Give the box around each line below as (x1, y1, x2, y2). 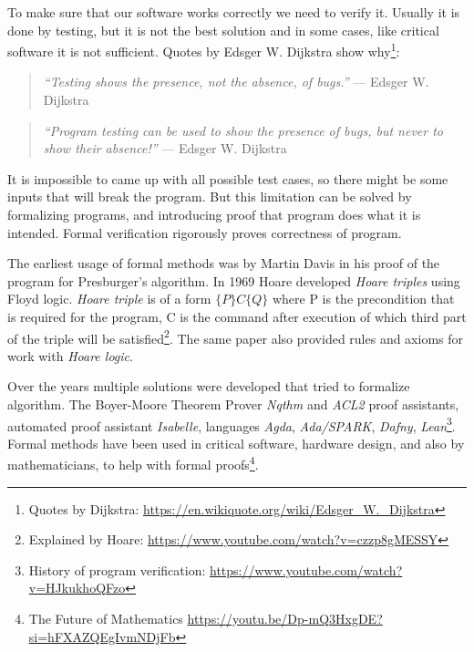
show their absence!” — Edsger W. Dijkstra (43, 139, 287, 158)
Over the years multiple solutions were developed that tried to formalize (7, 377, 410, 396)
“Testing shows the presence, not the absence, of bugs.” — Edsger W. (43, 72, 429, 91)
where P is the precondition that (272, 289, 455, 308)
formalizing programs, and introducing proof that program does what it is (7, 205, 421, 223)
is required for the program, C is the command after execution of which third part (7, 306, 467, 326)
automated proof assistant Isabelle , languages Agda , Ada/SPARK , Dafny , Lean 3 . (7, 413, 456, 435)
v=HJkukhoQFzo (28, 578, 126, 597)
